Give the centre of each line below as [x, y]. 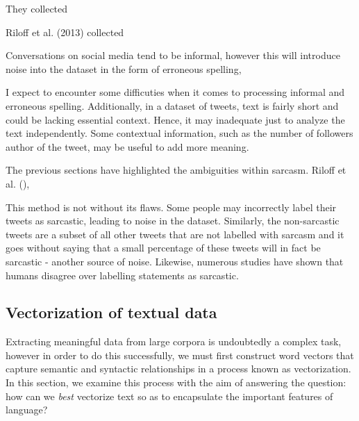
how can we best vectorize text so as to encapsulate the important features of [169, 396]
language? [27, 410]
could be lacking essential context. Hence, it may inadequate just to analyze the [175, 119]
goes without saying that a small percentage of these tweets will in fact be [163, 248]
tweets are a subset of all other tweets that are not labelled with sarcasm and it [175, 234]
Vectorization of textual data [111, 312]
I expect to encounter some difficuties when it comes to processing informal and [175, 92]
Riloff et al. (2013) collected [65, 32]
